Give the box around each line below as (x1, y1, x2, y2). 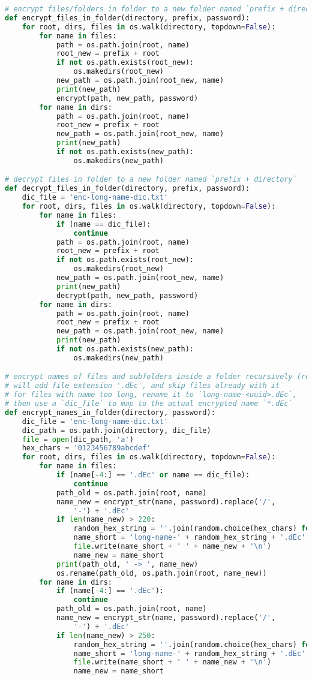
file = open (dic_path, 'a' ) (22, 435, 134, 444)
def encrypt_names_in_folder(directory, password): (5, 408, 215, 417)
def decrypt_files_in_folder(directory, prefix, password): (5, 184, 250, 193)
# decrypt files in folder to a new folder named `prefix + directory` (5, 175, 297, 184)
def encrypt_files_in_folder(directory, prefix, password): (5, 13, 250, 22)
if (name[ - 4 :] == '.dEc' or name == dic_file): (56, 471, 250, 480)
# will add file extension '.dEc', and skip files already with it (5, 381, 280, 390)
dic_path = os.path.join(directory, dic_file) (22, 426, 211, 435)
